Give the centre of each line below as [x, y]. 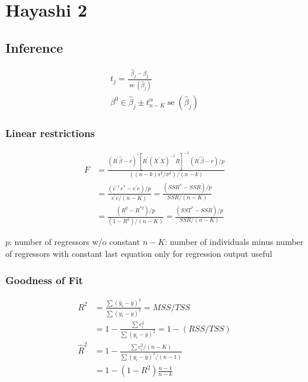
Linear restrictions [50, 133]
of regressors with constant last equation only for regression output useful [139, 254]
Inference [34, 47]
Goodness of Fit [44, 280]
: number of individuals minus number [234, 242]
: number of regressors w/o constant [75, 242]
